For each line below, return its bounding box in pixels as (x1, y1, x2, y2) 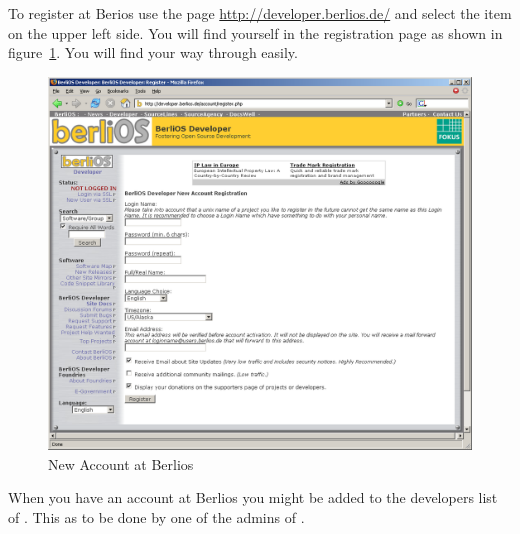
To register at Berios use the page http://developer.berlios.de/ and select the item (8, 3, 512, 23)
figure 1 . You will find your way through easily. (8, 42, 298, 63)
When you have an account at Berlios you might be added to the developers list (8, 487, 498, 508)
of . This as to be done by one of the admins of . (8, 507, 305, 528)
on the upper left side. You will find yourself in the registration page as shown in (8, 22, 503, 43)
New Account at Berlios (48, 453, 194, 474)
